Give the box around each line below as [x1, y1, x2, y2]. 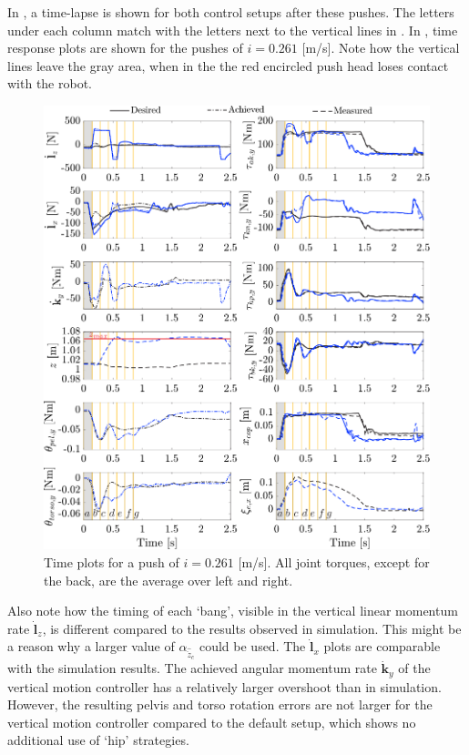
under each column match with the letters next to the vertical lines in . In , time [7, 20, 458, 39]
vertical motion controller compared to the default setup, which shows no [7, 712, 416, 731]
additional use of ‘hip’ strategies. [7, 730, 189, 750]
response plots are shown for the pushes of [7, 38, 243, 57]
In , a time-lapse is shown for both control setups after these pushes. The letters [7, 3, 454, 21]
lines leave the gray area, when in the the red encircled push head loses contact [7, 56, 449, 75]
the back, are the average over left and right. [44, 570, 293, 589]
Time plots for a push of [44, 553, 179, 572]
